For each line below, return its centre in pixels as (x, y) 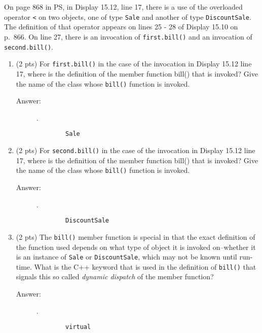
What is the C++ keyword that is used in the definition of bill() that (145, 266)
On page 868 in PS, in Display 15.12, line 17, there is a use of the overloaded (123, 7)
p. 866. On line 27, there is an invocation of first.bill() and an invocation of (128, 37)
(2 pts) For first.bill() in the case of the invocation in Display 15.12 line (134, 64)
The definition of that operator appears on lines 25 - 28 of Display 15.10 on (121, 27)
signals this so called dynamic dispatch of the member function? (115, 276)
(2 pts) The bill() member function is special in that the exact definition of (136, 236)
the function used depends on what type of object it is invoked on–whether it (136, 247)
